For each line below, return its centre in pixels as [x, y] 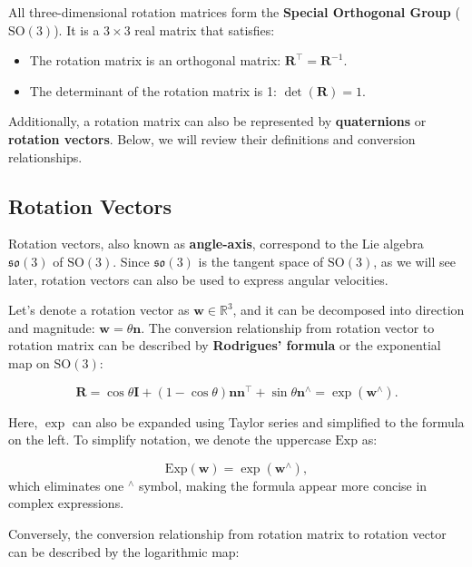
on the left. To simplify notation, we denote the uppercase [170, 440]
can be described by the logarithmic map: [124, 551]
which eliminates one [66, 485]
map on [29, 362]
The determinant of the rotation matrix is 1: [153, 90]
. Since [131, 261]
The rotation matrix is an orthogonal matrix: [155, 60]
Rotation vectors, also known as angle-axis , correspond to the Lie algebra [216, 244]
